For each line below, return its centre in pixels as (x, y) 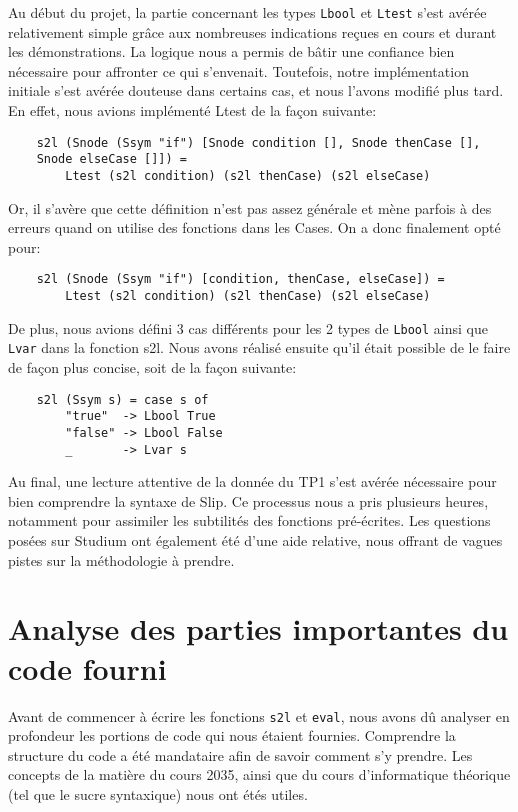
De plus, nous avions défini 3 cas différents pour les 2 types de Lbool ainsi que (248, 327)
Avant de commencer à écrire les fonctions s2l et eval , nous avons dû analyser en (259, 715)
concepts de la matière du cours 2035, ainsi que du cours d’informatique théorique (259, 774)
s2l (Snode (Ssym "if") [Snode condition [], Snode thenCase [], (258, 142)
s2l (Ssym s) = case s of (122, 399)
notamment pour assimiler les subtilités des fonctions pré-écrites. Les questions (249, 520)
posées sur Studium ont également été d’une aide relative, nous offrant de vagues (255, 540)
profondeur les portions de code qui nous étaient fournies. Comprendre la (232, 735)
